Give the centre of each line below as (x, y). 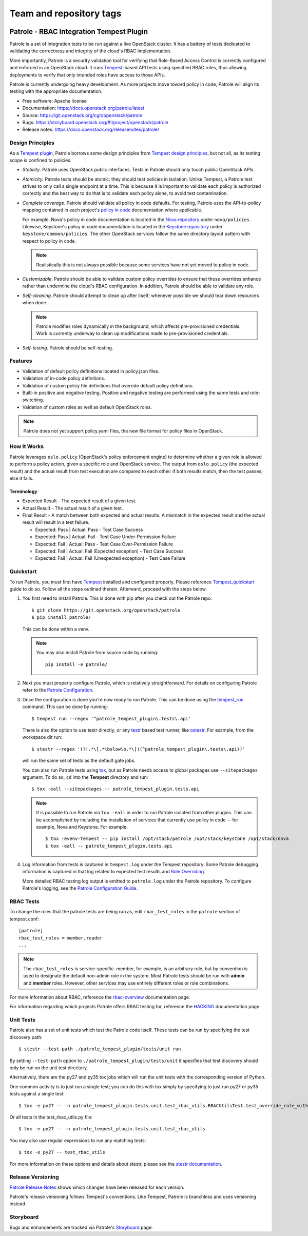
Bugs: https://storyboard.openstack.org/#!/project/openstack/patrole (95, 122)
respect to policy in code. (49, 241)
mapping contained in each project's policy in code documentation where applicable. (112, 210)
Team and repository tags (65, 13)
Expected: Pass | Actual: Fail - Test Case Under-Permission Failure (105, 537)
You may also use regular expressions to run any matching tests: (78, 1140)
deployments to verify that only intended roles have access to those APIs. (87, 75)
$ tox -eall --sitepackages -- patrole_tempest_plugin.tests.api (115, 789)
